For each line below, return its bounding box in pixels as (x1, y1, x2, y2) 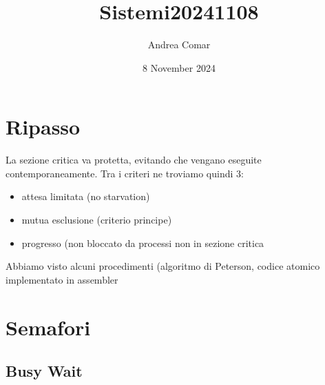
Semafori (6, 313, 91, 341)
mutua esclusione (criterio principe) (21, 213, 172, 227)
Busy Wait (6, 360, 83, 382)
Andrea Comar (147, 37, 211, 52)
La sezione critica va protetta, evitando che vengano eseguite (6, 152, 262, 167)
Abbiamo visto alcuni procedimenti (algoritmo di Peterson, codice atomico (6, 259, 320, 273)
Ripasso (6, 112, 81, 141)
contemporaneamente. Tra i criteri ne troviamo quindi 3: (6, 166, 244, 180)
